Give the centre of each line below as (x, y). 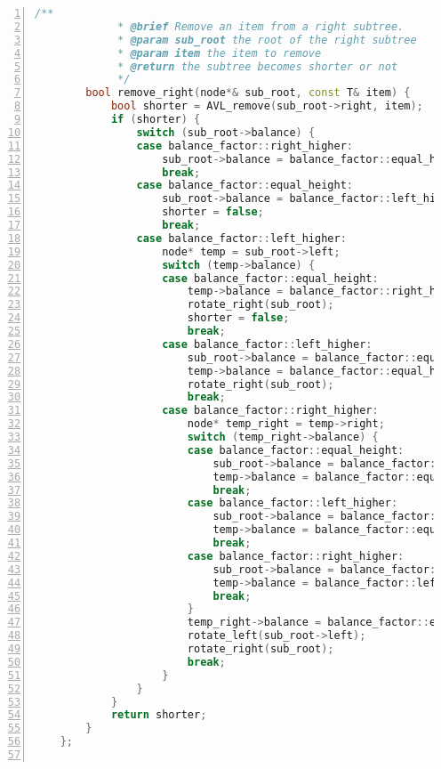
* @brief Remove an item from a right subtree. (261, 26)
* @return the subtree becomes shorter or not (258, 66)
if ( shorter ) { (156, 119)
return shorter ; (159, 715)
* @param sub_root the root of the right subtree (267, 40)
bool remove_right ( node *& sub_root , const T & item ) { (248, 93)
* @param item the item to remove (220, 53)
